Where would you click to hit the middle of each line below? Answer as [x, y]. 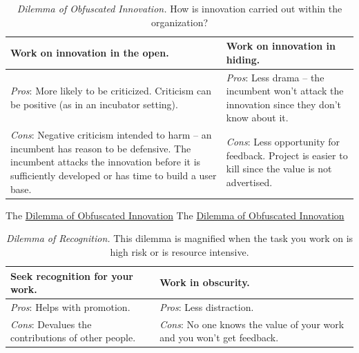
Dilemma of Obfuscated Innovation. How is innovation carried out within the [179, 8]
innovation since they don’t [284, 104]
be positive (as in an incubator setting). [94, 104]
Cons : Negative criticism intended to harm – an [111, 135]
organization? [179, 22]
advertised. [249, 182]
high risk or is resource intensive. [179, 251]
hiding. [243, 59]
